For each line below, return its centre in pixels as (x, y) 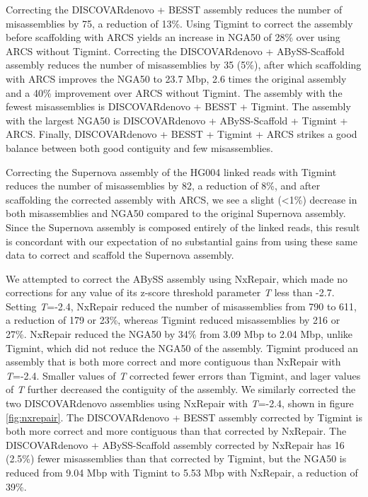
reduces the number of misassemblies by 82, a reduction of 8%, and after (163, 186)
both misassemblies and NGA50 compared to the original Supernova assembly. (176, 213)
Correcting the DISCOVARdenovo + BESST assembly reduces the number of (174, 9)
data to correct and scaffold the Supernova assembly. (120, 255)
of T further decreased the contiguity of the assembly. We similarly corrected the (181, 389)
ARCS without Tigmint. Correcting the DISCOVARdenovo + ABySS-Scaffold (175, 51)
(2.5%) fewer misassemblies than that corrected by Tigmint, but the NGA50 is (176, 458)
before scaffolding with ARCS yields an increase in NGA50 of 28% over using (173, 37)
